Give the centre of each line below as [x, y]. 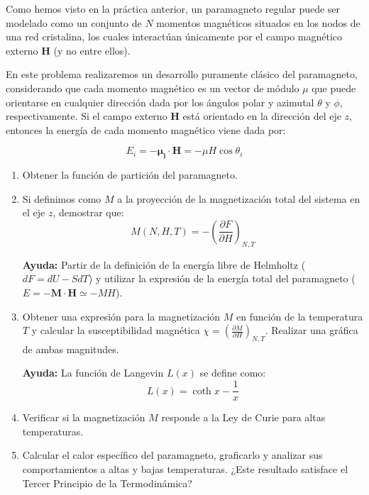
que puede [334, 88]
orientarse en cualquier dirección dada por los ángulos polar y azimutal [160, 102]
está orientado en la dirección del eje [262, 116]
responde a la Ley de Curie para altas [243, 417]
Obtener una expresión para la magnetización [121, 316]
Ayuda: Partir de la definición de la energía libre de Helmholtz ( [164, 264]
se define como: [233, 373]
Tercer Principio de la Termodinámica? [107, 483]
